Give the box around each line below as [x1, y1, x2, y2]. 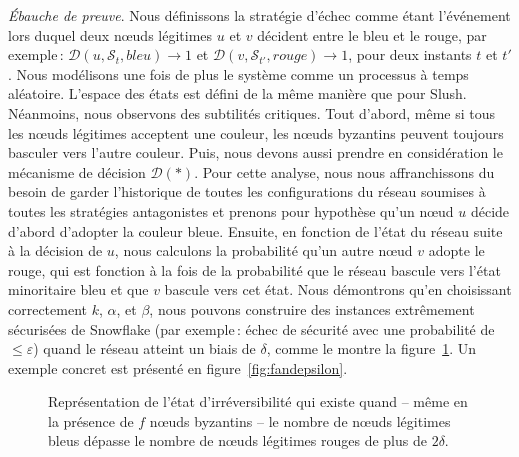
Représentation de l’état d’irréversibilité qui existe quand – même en [48, 391, 468, 412]
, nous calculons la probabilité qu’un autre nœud [114, 240, 413, 261]
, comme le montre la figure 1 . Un [266, 338, 476, 359]
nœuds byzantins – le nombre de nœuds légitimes [149, 410, 451, 431]
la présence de [48, 410, 134, 431]
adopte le [428, 240, 485, 261]
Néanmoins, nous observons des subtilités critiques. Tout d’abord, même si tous [8, 102, 495, 123]
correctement [8, 298, 88, 319]
